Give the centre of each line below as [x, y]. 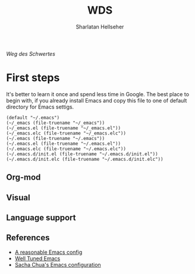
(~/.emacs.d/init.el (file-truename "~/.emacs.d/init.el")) [82, 154]
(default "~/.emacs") [33, 117]
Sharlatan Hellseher [100, 27]
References [28, 238]
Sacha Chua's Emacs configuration [58, 265]
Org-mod [23, 178]
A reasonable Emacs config [48, 252]
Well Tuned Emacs [37, 258]
